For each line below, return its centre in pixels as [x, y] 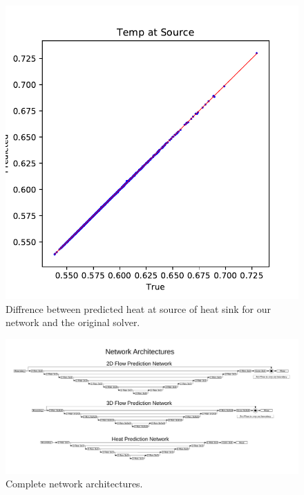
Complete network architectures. [74, 484]
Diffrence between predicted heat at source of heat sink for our [138, 308]
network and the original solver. [73, 322]
